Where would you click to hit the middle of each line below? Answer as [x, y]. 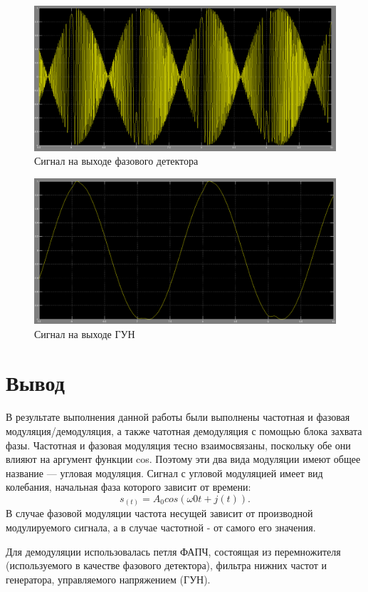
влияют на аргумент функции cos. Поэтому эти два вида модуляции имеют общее [183, 459]
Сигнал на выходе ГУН [85, 333]
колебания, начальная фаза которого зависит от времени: [128, 487]
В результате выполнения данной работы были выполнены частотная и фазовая [178, 417]
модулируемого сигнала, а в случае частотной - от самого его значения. [161, 527]
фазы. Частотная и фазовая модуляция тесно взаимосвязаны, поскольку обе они [178, 445]
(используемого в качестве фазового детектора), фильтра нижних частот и [166, 565]
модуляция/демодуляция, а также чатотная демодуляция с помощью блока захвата [184, 430]
